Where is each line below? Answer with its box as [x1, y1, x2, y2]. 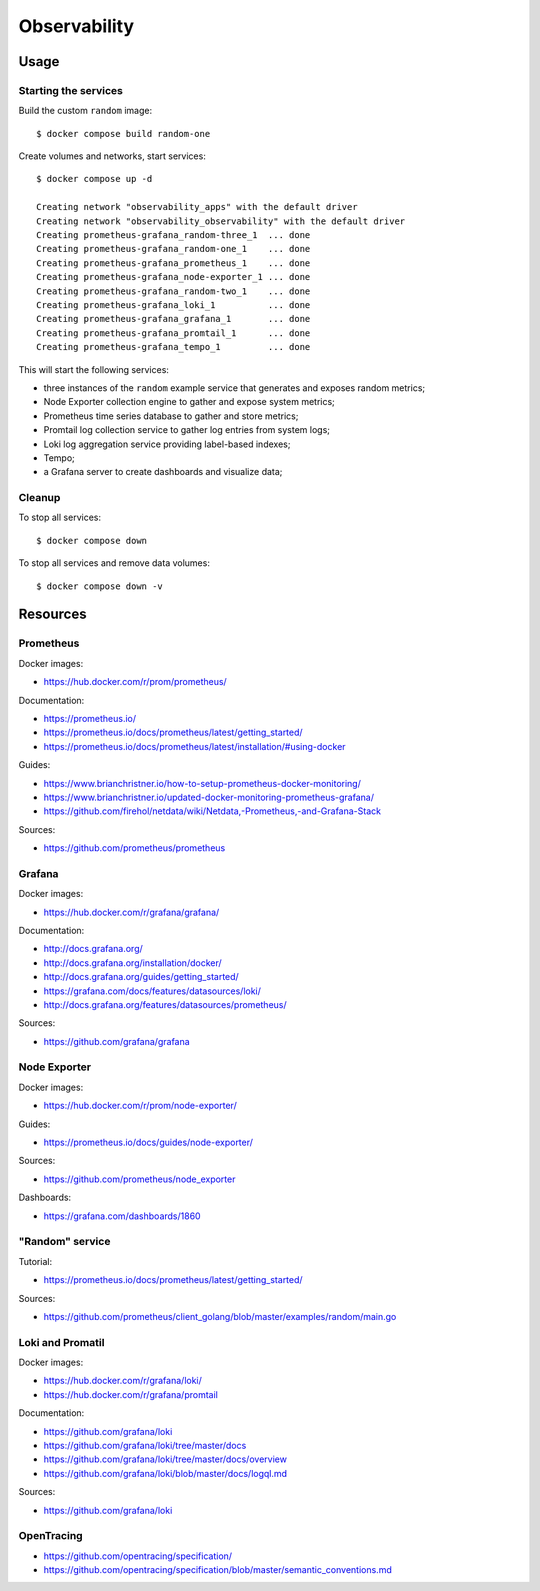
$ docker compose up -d [36, 173, 153, 185]
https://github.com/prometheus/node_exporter [43, 1173, 236, 1185]
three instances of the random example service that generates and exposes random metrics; [43, 381, 425, 394]
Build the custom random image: [18, 105, 153, 117]
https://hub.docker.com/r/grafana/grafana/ [43, 906, 220, 918]
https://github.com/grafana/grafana [43, 1035, 190, 1047]
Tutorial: [18, 1255, 53, 1267]
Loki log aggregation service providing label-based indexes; [43, 438, 291, 450]
